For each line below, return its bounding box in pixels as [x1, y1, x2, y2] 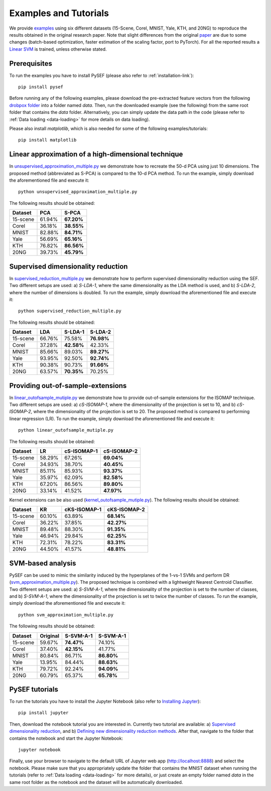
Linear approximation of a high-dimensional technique [9, 150, 183, 159]
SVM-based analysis [9, 559, 76, 567]
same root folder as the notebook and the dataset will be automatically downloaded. [9, 779, 183, 785]
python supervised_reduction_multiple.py [18, 308, 121, 314]
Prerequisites [9, 59, 52, 68]
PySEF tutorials [9, 685, 59, 694]
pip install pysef [18, 84, 64, 90]
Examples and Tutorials [9, 8, 109, 19]
